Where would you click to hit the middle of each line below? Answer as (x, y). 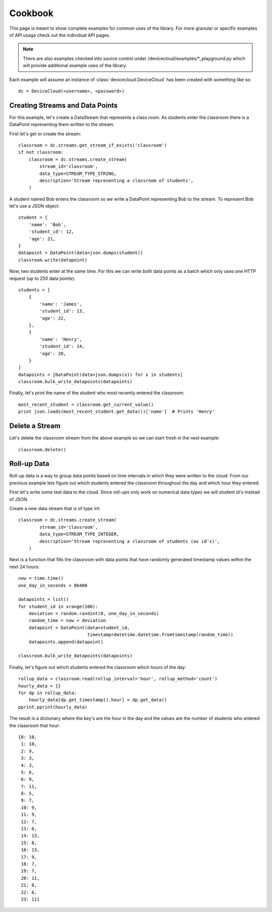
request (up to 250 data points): (42, 278)
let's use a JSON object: (35, 206)
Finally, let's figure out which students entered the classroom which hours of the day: (98, 667)
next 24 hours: (24, 567)
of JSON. (19, 499)
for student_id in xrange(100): (58, 606)
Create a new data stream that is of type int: (55, 509)
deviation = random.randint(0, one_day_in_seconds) (94, 614)
